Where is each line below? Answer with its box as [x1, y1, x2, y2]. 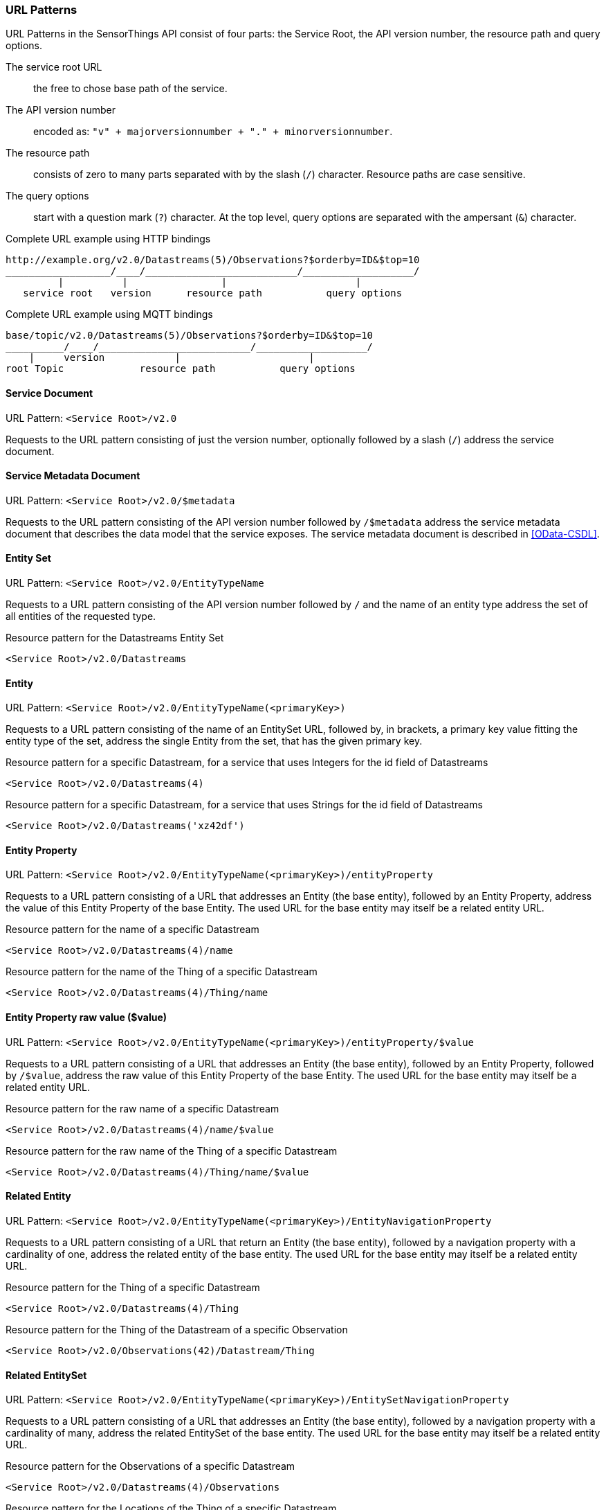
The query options [6, 190, 89, 202]
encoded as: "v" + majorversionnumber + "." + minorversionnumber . [33, 125, 393, 138]
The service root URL [6, 61, 102, 73]
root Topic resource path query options [6, 363, 356, 375]
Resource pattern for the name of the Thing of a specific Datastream [6, 966, 318, 978]
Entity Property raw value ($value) [6, 1011, 167, 1024]
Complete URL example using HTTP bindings [6, 233, 211, 245]
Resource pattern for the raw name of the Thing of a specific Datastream [6, 1144, 338, 1157]
